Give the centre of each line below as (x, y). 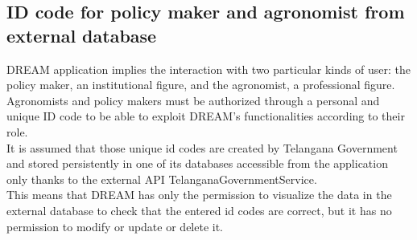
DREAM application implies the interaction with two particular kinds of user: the (208, 69)
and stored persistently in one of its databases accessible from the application (197, 163)
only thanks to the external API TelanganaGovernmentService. (162, 179)
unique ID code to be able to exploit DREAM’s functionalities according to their (206, 116)
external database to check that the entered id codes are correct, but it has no (199, 210)
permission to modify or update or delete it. (115, 226)
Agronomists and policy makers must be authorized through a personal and (193, 100)
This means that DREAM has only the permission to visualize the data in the (199, 195)
